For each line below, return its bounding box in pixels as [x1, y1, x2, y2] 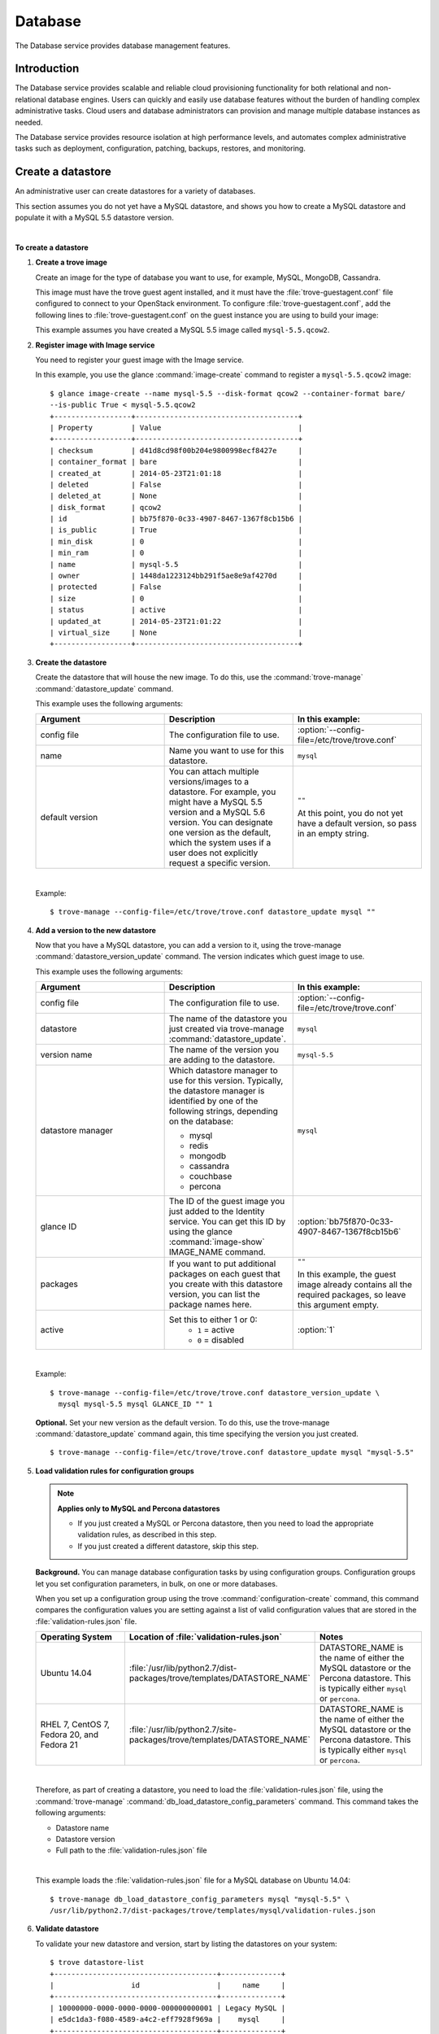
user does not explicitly [168, 847, 259, 858]
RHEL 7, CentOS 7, [40, 1719, 110, 1731]
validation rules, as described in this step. [77, 1530, 217, 1539]
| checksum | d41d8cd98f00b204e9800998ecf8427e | [50, 446, 303, 455]
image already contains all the [297, 1279, 412, 1290]
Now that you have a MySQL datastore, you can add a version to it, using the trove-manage [35, 940, 341, 949]
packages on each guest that [168, 1268, 280, 1279]
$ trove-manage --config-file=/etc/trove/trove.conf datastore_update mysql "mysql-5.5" [50, 1448, 415, 1457]
